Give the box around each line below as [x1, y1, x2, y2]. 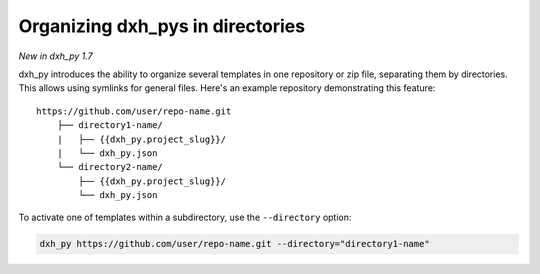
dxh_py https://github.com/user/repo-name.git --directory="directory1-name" [39, 238, 430, 250]
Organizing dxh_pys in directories [18, 15, 305, 37]
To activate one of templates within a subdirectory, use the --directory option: [18, 211, 352, 224]
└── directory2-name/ [56, 161, 164, 173]
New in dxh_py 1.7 [18, 50, 94, 62]
